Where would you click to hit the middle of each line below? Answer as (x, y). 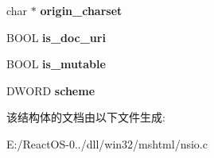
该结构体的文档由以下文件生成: (86, 117)
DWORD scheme (51, 90)
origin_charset (81, 10)
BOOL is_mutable (56, 64)
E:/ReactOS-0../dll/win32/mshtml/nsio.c (107, 143)
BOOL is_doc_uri (56, 37)
